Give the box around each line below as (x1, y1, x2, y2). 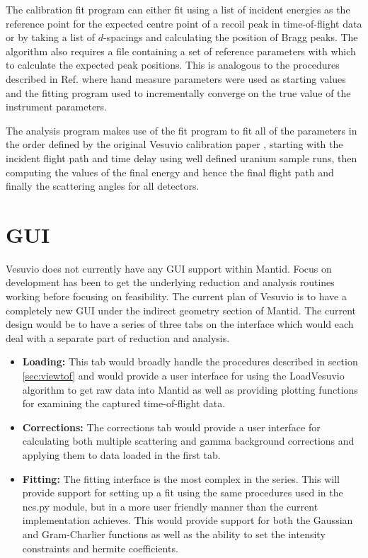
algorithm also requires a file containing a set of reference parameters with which (6, 43, 356, 58)
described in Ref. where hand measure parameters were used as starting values (6, 71, 346, 86)
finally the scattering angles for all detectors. (6, 178, 200, 193)
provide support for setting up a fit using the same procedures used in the (22, 485, 343, 500)
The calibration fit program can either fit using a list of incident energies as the (6, 2, 350, 16)
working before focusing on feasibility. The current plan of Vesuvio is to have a (6, 289, 347, 304)
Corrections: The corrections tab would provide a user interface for (22, 419, 321, 434)
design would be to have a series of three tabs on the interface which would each (6, 317, 354, 331)
